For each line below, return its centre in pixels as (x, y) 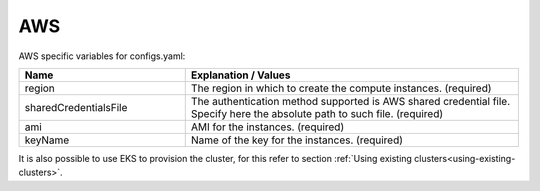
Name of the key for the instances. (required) (297, 140)
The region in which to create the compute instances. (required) (341, 88)
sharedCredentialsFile (76, 107)
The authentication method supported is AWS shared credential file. (350, 101)
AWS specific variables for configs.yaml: (102, 56)
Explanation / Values (240, 75)
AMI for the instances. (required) (267, 127)
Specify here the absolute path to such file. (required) (317, 113)
